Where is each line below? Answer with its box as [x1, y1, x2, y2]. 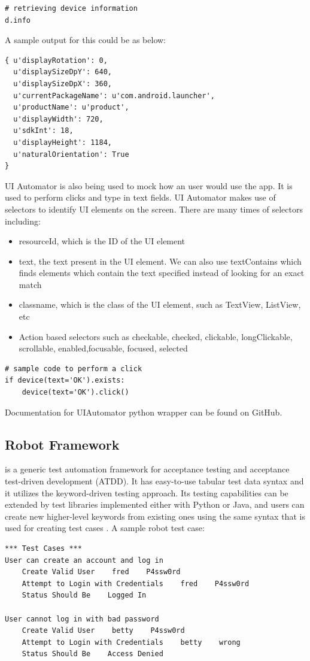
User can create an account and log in [5, 556, 163, 565]
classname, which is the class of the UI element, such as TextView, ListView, [19, 298, 301, 311]
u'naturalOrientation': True [13, 150, 129, 159]
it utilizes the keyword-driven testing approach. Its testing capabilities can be [5, 486, 288, 499]
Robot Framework [5, 435, 120, 453]
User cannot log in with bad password [5, 614, 159, 623]
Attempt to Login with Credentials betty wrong [22, 638, 241, 647]
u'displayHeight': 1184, [13, 138, 112, 147]
